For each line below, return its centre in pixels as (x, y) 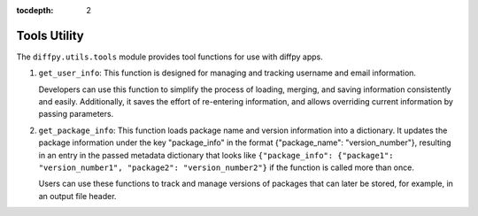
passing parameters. (76, 114)
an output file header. (77, 196)
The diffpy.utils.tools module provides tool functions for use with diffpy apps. (170, 57)
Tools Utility (50, 35)
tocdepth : (35, 10)
